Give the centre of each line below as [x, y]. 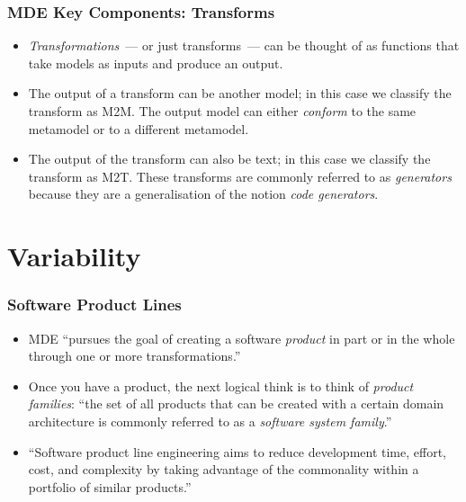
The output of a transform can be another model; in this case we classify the [240, 93]
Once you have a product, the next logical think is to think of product [221, 385]
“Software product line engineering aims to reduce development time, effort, [237, 451]
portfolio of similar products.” [110, 486]
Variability [74, 256]
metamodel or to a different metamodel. [139, 128]
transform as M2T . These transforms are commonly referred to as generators [240, 176]
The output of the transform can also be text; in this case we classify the [229, 159]
